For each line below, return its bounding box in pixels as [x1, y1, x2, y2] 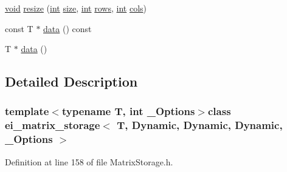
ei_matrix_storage [5, 117, 100, 133]
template [5, 104, 49, 119]
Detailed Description [5, 72, 138, 91]
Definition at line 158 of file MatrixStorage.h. [5, 155, 173, 168]
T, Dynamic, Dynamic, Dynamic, [117, 117, 283, 133]
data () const [43, 22, 92, 35]
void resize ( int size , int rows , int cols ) [5, 2, 147, 14]
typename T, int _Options [61, 104, 195, 119]
